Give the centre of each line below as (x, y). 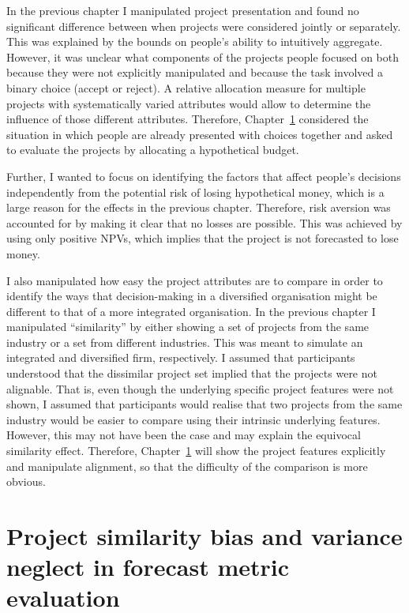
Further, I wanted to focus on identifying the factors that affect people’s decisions (204, 176)
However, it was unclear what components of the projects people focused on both (203, 56)
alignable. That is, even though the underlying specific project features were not (200, 388)
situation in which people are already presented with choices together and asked (200, 134)
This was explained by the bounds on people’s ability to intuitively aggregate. (195, 41)
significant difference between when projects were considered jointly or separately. (204, 26)
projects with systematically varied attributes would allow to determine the (189, 103)
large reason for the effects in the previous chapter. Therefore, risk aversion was (199, 207)
